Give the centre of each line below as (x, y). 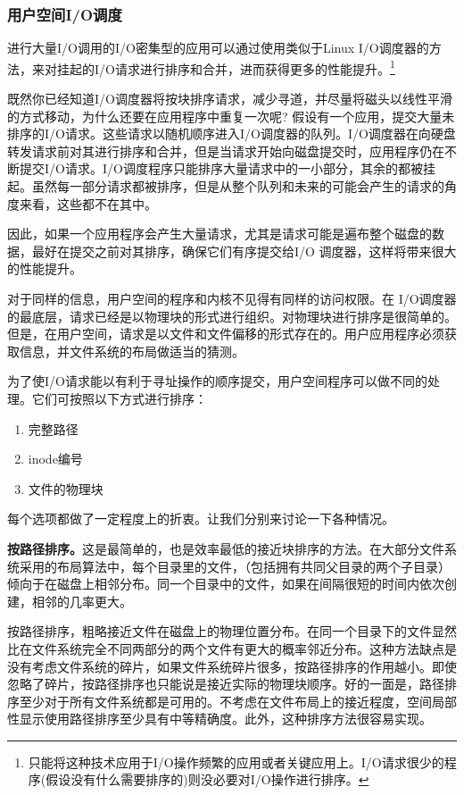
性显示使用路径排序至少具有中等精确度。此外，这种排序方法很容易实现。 (220, 719)
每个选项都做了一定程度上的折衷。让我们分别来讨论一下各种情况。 (201, 519)
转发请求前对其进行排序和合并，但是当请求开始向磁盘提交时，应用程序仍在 (226, 151)
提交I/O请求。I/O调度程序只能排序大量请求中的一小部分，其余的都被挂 (227, 168)
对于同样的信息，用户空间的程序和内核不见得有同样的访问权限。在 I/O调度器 (232, 298)
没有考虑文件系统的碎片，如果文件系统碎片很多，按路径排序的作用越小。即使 (232, 666)
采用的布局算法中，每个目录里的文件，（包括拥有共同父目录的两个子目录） (235, 566)
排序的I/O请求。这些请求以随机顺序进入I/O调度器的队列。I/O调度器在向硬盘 (232, 134)
